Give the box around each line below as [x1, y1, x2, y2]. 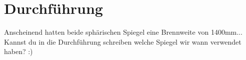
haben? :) [4, 46, 33, 57]
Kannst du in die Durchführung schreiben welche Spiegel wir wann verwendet [4, 36, 241, 47]
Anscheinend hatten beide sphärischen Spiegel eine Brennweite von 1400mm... [4, 27, 242, 37]
